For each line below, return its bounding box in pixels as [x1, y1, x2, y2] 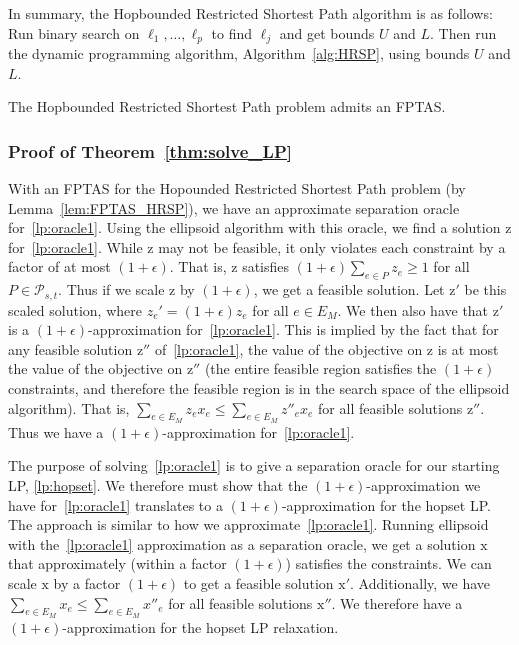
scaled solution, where [8, 299, 142, 320]
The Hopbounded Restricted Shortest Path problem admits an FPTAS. [8, 96, 446, 117]
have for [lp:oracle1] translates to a [8, 494, 223, 515]
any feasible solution [8, 338, 133, 359]
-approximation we [366, 475, 481, 496]
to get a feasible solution [183, 573, 334, 593]
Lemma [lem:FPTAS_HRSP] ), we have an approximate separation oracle [8, 197, 460, 218]
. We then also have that [337, 299, 489, 320]
